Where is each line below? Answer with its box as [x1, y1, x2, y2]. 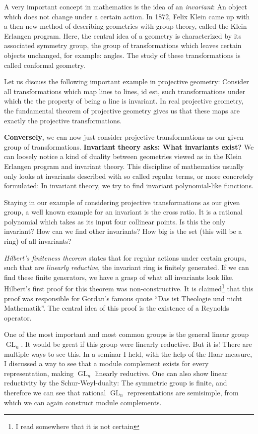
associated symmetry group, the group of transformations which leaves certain [4, 40, 242, 51]
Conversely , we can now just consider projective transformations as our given [4, 132, 244, 142]
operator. [4, 312, 32, 323]
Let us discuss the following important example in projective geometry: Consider [4, 76, 249, 87]
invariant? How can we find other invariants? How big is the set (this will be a [4, 226, 242, 236]
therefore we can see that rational [4, 387, 106, 398]
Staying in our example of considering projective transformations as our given [4, 197, 240, 207]
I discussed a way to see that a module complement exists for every [4, 358, 209, 369]
